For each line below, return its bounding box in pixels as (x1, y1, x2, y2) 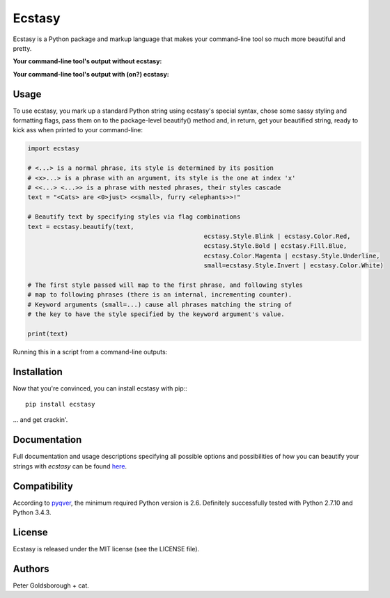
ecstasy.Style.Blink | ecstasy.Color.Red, (203, 232, 351, 240)
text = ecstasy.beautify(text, (27, 223, 135, 230)
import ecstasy (27, 145, 79, 152)
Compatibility (13, 480, 73, 492)
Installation (13, 365, 63, 377)
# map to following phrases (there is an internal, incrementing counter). (27, 291, 292, 299)
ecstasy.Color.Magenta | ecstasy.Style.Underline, (203, 251, 380, 260)
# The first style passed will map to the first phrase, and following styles (27, 281, 303, 289)
